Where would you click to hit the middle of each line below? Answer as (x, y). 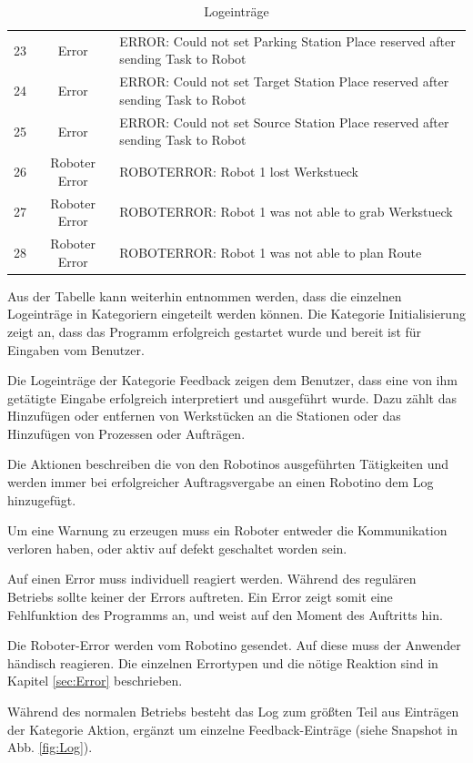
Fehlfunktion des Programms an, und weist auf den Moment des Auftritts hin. (225, 614)
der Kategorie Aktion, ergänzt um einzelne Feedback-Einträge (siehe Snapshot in (232, 729)
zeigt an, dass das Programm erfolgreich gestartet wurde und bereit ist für (215, 331)
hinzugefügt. (42, 499)
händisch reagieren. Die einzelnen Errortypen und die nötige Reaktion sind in (223, 662)
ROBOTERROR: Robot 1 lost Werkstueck (239, 171)
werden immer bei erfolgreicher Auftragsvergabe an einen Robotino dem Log (221, 482)
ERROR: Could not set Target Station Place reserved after (284, 81)
